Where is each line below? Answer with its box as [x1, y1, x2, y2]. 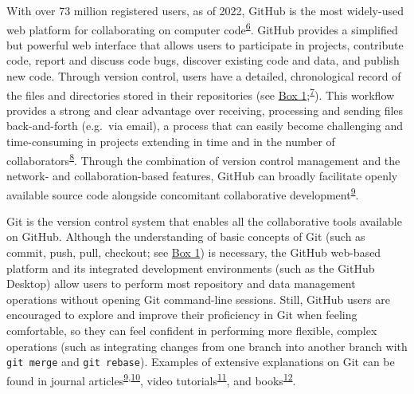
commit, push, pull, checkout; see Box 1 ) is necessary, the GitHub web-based [6, 243, 381, 260]
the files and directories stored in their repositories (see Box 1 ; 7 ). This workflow [6, 84, 395, 103]
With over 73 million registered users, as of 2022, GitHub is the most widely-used [6, 2, 404, 18]
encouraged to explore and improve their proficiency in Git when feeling [6, 306, 357, 323]
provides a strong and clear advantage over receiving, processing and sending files [6, 101, 404, 118]
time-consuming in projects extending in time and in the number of [6, 133, 335, 150]
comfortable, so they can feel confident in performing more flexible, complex [6, 321, 377, 338]
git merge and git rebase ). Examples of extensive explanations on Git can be [6, 353, 395, 370]
